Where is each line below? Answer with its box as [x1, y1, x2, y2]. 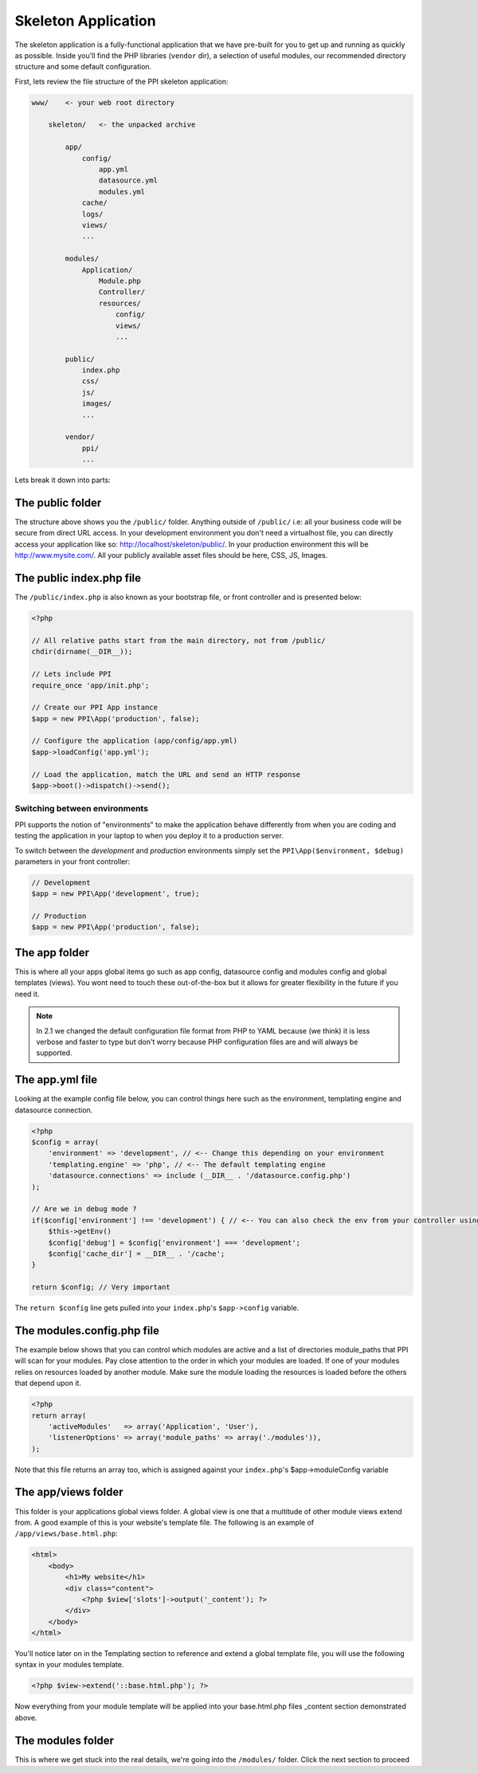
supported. [36, 1048, 72, 1058]
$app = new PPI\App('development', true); [31, 889, 200, 898]
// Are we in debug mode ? [31, 1204, 137, 1214]
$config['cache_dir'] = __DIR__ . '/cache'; [48, 1249, 225, 1258]
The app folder [14, 945, 89, 960]
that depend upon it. [14, 1379, 81, 1388]
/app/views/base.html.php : [14, 1529, 119, 1538]
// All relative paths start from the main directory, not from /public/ [31, 636, 326, 645]
